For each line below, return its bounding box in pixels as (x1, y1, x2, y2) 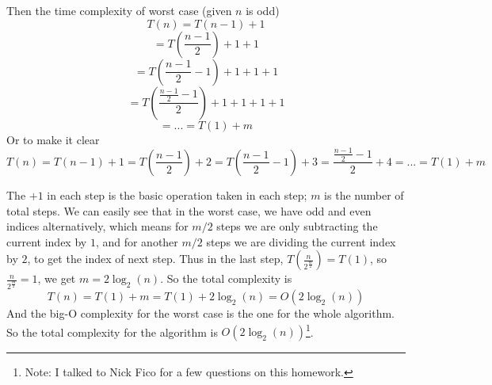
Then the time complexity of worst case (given (6, 2, 232, 18)
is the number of (324, 186, 404, 203)
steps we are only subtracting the (216, 218, 378, 234)
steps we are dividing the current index (206, 233, 396, 250)
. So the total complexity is (160, 270, 292, 287)
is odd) (246, 2, 280, 18)
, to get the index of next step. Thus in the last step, (27, 250, 284, 267)
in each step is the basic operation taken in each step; (47, 186, 307, 203)
